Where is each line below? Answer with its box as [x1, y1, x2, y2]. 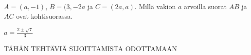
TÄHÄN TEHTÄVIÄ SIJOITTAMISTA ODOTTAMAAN [4, 43, 178, 53]
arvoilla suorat [183, 1, 227, 11]
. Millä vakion [134, 1, 176, 11]
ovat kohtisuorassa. [16, 11, 72, 21]
